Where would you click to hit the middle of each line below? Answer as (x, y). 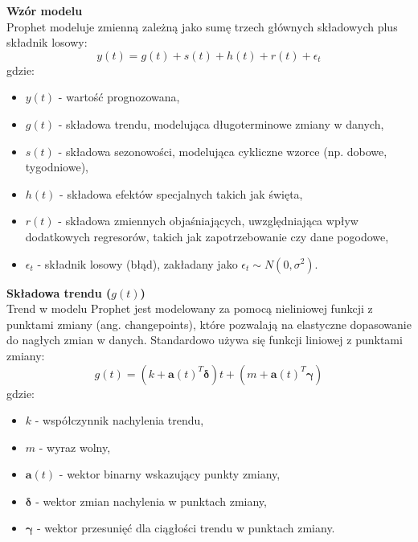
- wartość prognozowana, (119, 97)
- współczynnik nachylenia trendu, (119, 420)
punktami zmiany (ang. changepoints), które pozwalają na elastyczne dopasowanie (209, 324)
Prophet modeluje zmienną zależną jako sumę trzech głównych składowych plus (202, 26)
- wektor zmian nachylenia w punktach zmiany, (151, 501)
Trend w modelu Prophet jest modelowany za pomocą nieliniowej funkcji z (190, 308)
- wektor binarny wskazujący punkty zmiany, (170, 474)
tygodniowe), (57, 167)
